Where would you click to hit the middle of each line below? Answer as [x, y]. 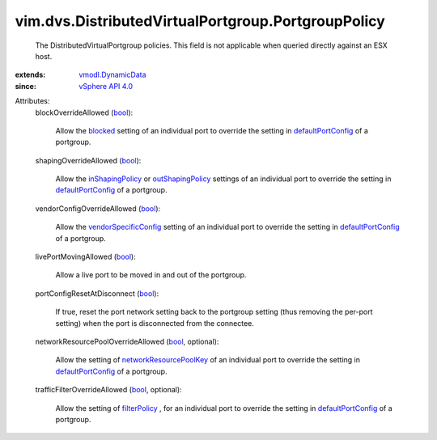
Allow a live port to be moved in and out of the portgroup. [151, 275]
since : [25, 86]
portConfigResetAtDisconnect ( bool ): [97, 293]
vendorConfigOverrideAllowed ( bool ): [98, 208]
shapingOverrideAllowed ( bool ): [88, 160]
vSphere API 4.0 [106, 86]
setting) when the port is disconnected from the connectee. [155, 323]
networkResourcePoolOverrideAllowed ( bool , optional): [127, 341]
